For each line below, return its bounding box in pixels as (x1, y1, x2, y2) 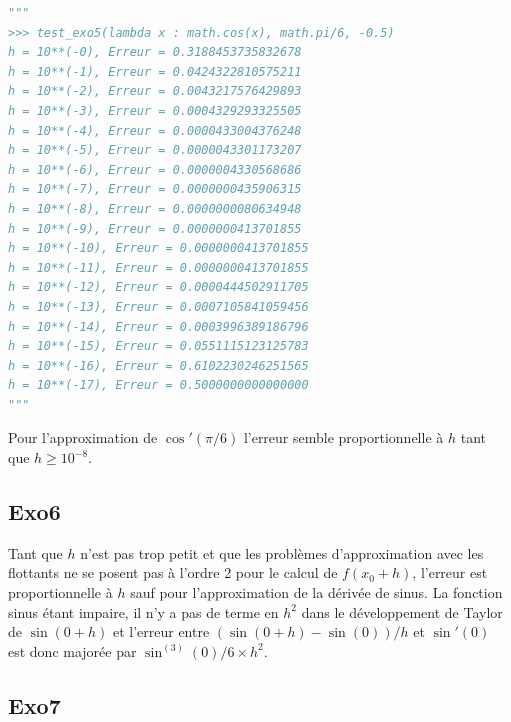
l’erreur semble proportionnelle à (243, 427, 444, 448)
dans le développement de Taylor (301, 601, 503, 622)
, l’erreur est (412, 562, 488, 583)
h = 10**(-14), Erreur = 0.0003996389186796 (8, 319, 309, 334)
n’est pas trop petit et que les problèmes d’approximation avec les (80, 542, 484, 563)
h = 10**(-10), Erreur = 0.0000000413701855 (8, 241, 309, 256)
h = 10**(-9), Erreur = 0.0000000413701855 (8, 221, 302, 236)
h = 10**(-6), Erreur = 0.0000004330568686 (8, 162, 302, 177)
